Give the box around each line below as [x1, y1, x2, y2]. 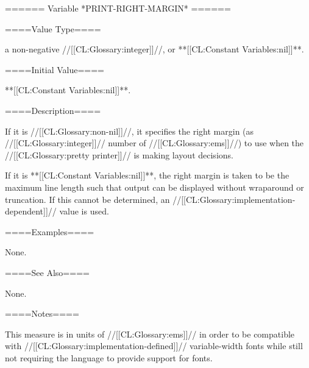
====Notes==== [5, 307, 79, 320]
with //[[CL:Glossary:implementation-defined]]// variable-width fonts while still [5, 339, 303, 352]
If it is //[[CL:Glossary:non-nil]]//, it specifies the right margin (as [5, 124, 254, 137]
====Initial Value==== [5, 63, 104, 76]
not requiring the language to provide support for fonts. [5, 351, 213, 364]
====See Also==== [5, 266, 90, 278]
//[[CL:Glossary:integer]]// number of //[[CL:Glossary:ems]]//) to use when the [5, 136, 304, 149]
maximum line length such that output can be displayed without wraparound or [5, 180, 304, 193]
